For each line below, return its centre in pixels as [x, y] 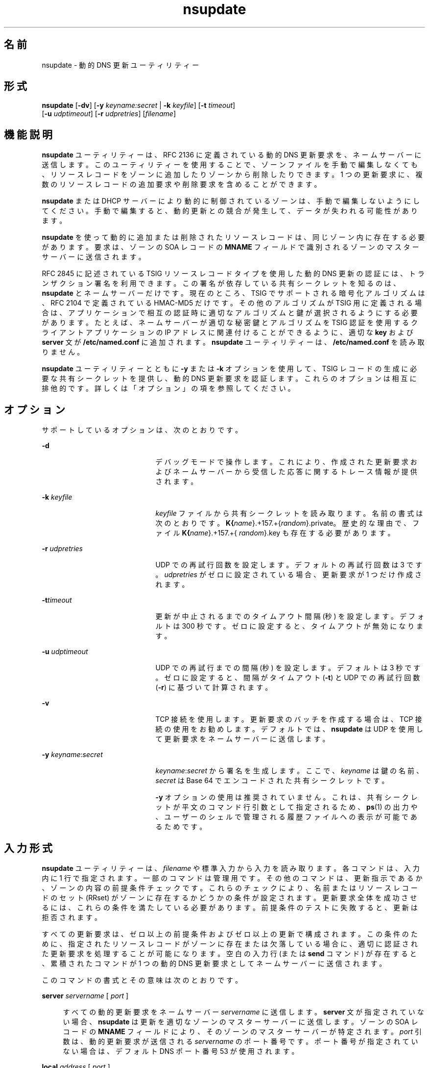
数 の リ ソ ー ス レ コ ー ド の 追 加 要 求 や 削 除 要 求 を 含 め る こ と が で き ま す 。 [181, 184]
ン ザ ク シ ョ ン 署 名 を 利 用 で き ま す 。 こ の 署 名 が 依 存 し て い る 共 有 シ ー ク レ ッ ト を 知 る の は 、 [221, 283]
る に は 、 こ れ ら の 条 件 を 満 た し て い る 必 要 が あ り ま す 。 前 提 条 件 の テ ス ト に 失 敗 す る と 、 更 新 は [230, 907]
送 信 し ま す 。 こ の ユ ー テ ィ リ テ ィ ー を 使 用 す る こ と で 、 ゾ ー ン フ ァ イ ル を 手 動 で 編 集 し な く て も [230, 165]
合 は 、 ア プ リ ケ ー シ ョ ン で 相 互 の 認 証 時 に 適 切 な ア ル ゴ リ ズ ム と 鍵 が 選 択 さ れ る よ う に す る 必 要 [230, 313]
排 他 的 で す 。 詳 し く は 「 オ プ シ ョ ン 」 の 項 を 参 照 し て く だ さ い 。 [168, 388]
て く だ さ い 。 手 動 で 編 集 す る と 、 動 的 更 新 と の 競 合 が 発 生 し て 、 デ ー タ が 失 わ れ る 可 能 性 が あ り [230, 211]
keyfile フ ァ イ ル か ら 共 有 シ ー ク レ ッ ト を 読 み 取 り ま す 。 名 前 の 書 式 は [289, 513]
